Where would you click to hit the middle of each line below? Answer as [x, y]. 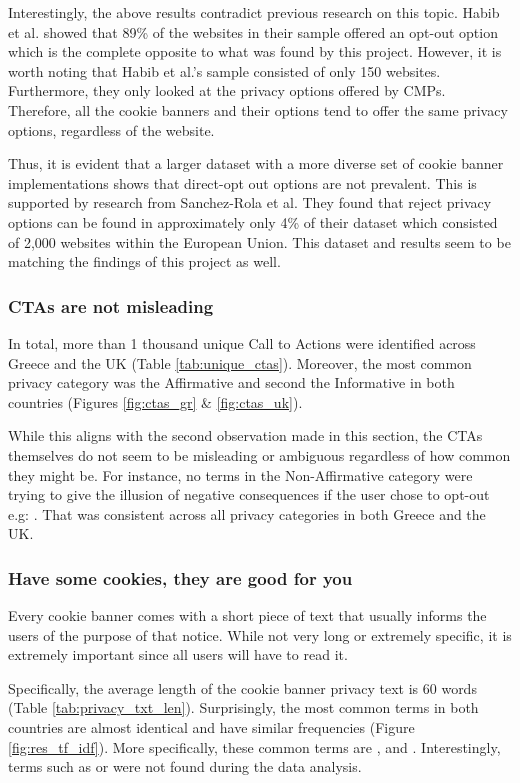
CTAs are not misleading [111, 305]
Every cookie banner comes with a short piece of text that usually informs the [247, 615]
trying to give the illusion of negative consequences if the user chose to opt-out [249, 494]
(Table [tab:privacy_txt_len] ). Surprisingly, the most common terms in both [243, 707]
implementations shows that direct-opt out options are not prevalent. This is [242, 182]
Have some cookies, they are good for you [180, 577]
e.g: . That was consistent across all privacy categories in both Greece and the [247, 513]
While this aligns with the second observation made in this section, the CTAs [245, 435]
